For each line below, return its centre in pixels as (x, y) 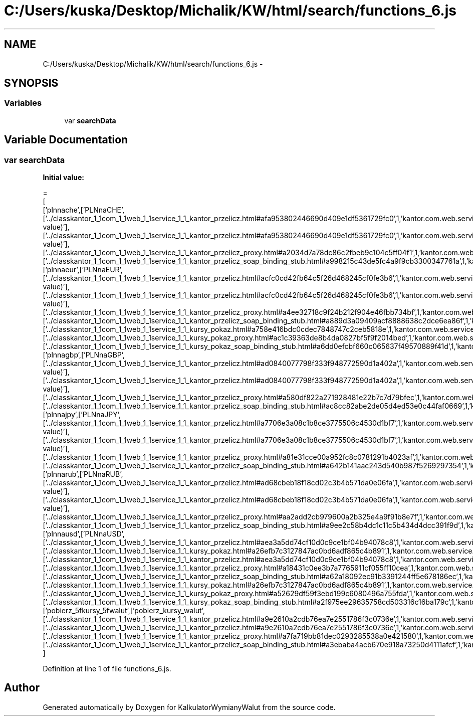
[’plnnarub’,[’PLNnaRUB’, (83, 474)
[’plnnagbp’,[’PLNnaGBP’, (84, 355)
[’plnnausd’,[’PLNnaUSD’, (84, 534)
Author (22, 688)
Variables (23, 103)
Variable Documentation (66, 140)
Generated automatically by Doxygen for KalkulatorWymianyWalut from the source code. (189, 707)
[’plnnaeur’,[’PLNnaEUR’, (83, 270)
